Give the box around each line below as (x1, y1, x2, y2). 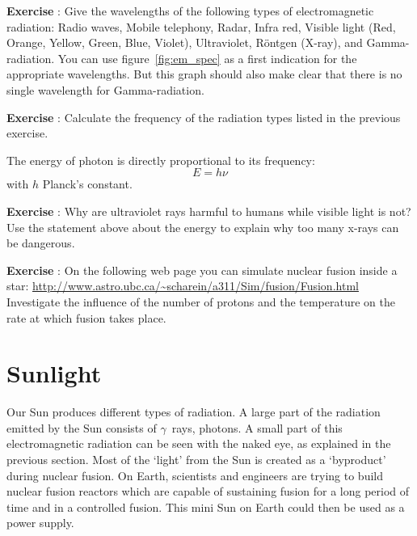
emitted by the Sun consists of (6, 419, 157, 436)
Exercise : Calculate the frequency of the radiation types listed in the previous (6, 108, 401, 125)
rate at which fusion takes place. (6, 309, 166, 326)
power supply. (6, 514, 74, 531)
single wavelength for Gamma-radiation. (6, 81, 204, 98)
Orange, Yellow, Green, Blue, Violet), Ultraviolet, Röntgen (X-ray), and (6, 34, 363, 51)
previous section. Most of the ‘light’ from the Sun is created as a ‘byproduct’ (6, 451, 386, 467)
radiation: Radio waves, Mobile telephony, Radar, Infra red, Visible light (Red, (6, 18, 396, 35)
